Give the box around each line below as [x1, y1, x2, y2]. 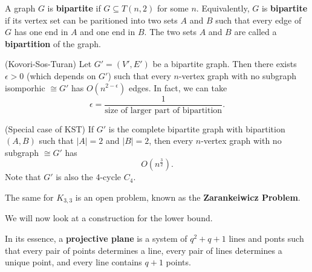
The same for [5, 191, 54, 203]
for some [157, 2, 189, 14]
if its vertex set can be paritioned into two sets [5, 13, 178, 26]
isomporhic [5, 81, 45, 94]
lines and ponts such [229, 232, 304, 245]
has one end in [14, 25, 68, 38]
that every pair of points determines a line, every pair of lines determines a [5, 244, 282, 256]
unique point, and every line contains [5, 256, 142, 268]
